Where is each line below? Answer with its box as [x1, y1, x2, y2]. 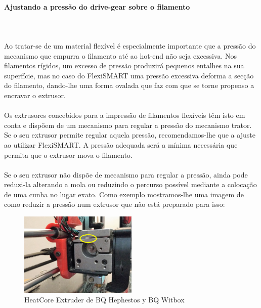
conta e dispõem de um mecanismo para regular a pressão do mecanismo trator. [4, 119, 252, 130]
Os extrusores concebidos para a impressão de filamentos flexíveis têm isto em [4, 110, 245, 120]
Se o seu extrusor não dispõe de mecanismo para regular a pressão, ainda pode [4, 169, 248, 180]
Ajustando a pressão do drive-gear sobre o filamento [4, 1, 190, 12]
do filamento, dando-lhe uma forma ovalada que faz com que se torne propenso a [4, 80, 254, 91]
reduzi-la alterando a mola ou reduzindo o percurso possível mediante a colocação [4, 179, 257, 190]
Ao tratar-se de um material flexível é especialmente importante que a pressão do [4, 40, 256, 51]
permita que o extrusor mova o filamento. [4, 149, 133, 160]
